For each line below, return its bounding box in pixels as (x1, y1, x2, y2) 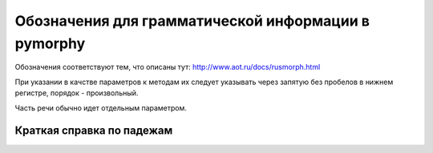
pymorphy (14, 34, 86, 52)
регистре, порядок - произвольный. (14, 88, 139, 98)
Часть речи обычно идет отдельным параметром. (14, 103, 188, 112)
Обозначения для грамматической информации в (14, 12, 370, 30)
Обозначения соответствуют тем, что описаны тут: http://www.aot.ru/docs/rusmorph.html (14, 62, 321, 72)
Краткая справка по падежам (14, 124, 173, 138)
